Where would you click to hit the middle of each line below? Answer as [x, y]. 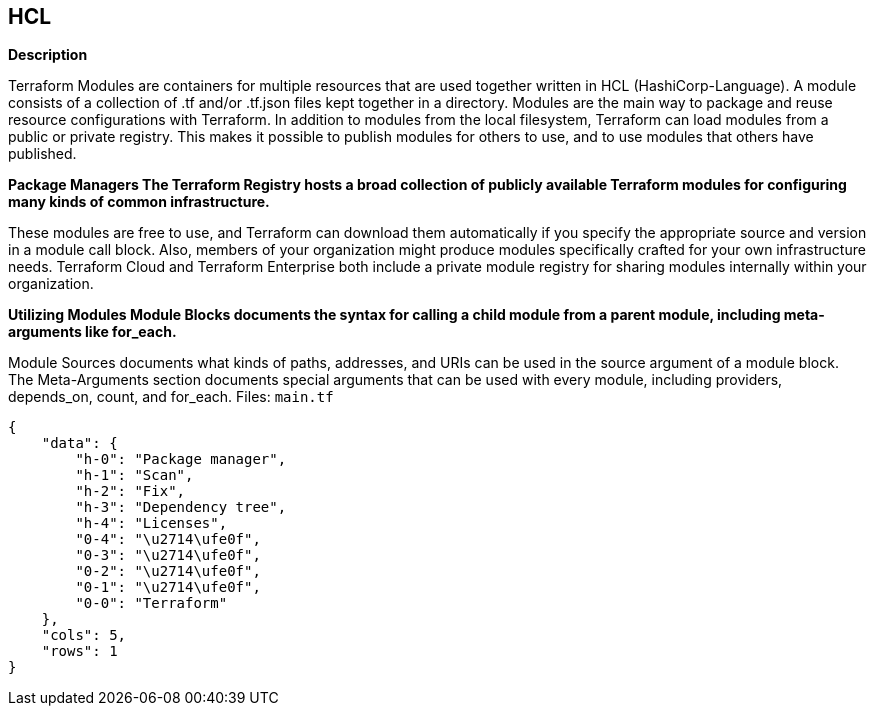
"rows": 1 [79, 651]
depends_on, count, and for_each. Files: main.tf [171, 397]
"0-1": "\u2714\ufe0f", [168, 587]
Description [48, 55]
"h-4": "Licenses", [151, 523]
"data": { [79, 443]
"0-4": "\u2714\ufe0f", [168, 539]
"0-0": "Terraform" [151, 603]
